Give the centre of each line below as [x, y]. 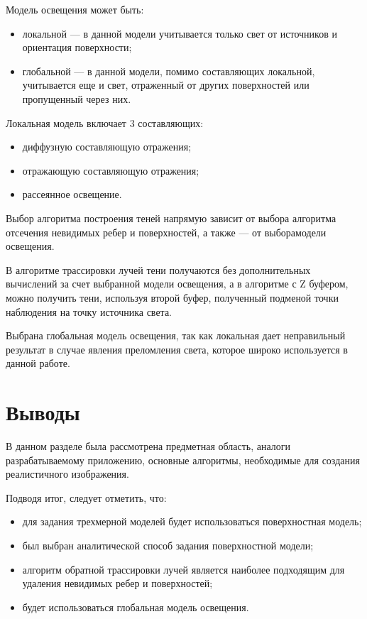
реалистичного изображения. [67, 474]
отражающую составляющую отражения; [111, 170]
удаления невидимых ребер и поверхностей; [117, 583]
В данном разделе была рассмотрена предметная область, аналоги [148, 446]
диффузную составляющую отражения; [107, 147]
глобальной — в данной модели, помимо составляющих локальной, [169, 71]
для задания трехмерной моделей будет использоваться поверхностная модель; [192, 521]
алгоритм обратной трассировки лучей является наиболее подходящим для [183, 569]
